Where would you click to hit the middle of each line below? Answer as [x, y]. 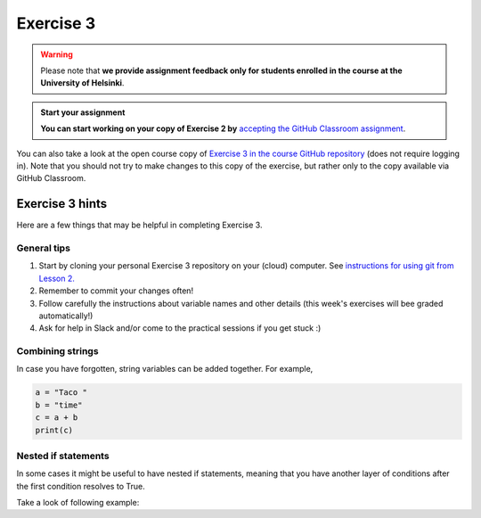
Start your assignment [83, 112]
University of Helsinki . [82, 83]
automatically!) [66, 316]
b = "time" [59, 405]
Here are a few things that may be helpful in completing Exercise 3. [139, 225]
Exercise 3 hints [62, 204]
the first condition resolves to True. [81, 486]
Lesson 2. [57, 278]
